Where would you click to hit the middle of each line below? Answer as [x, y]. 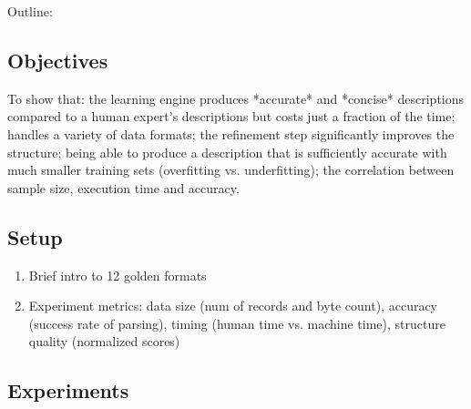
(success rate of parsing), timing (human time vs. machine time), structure [237, 323]
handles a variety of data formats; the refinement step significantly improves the [231, 133]
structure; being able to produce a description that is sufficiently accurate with [227, 152]
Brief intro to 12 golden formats [118, 275]
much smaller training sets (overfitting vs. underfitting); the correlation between [231, 170]
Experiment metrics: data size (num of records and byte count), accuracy [233, 306]
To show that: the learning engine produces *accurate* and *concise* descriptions [236, 98]
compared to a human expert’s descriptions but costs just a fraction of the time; [231, 116]
